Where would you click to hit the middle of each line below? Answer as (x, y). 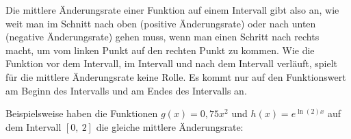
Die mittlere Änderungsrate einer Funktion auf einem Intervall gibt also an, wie (172, 10)
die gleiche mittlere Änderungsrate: (170, 126)
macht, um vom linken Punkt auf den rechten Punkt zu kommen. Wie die (160, 50)
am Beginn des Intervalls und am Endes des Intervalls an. (126, 90)
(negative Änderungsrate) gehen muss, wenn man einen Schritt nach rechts (162, 37)
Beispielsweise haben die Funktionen (82, 113)
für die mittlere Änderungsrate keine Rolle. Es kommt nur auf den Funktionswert (176, 76)
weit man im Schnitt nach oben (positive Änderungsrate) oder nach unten (161, 23)
